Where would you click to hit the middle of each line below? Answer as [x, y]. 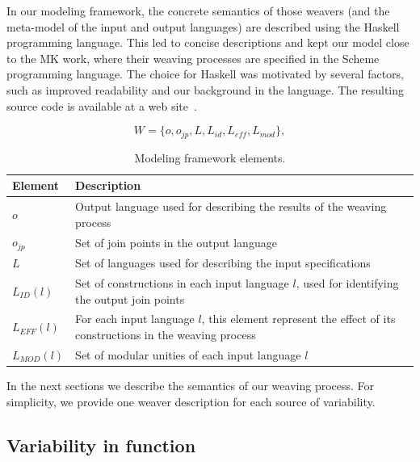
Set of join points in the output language [176, 242]
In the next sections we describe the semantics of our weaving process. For [191, 385]
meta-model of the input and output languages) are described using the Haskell [203, 26]
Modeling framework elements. [210, 157]
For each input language [135, 319]
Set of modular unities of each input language [188, 354]
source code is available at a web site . [102, 105]
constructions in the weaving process [166, 335]
